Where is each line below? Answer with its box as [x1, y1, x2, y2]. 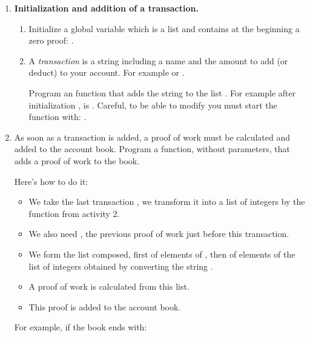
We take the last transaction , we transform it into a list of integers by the [28, 195, 305, 208]
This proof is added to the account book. [28, 300, 181, 313]
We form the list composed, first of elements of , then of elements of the [28, 247, 295, 260]
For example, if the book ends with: [14, 321, 147, 333]
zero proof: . [28, 34, 74, 47]
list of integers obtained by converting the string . [28, 259, 213, 272]
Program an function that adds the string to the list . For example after [28, 86, 296, 99]
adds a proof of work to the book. [14, 154, 140, 167]
